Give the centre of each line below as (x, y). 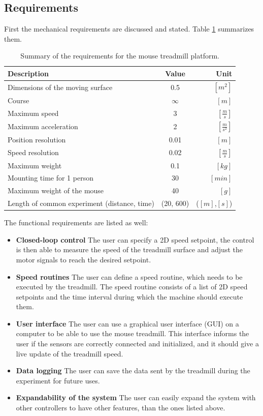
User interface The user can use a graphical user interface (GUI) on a (127, 323)
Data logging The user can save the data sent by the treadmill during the (133, 370)
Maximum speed (33, 113)
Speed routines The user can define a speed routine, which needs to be (129, 276)
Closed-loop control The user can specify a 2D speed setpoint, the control (135, 239)
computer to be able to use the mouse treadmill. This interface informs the (133, 333)
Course (19, 100)
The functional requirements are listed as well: (76, 222)
